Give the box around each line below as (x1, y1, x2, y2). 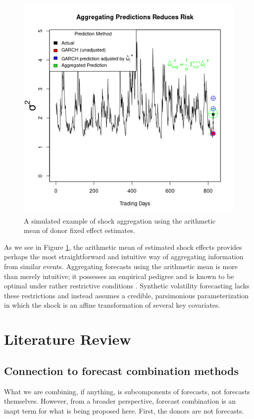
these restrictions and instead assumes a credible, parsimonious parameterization (4, 290, 249, 300)
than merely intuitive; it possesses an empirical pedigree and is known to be (4, 271, 234, 281)
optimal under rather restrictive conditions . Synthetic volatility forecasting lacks (4, 280, 250, 291)
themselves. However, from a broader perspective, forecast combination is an (4, 396, 236, 406)
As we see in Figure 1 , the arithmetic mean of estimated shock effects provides (4, 241, 242, 252)
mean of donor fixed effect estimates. (24, 225, 135, 235)
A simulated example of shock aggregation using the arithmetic (24, 215, 216, 226)
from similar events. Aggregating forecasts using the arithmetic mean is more (4, 261, 238, 271)
